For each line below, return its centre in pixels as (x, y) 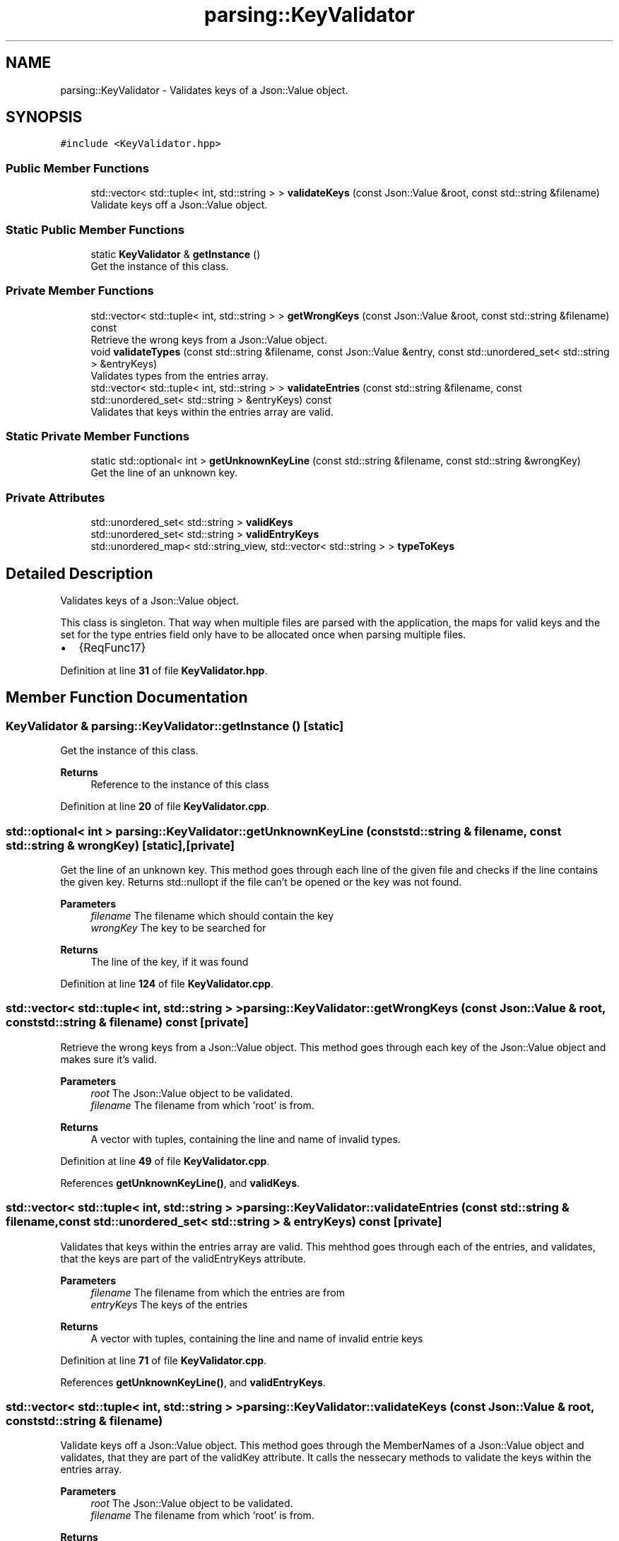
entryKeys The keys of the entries (169, 1304)
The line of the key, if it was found (170, 962)
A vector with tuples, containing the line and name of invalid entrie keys (257, 1338)
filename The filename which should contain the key (212, 916)
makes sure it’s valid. (109, 1059)
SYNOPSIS (44, 117)
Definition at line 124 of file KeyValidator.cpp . (167, 984)
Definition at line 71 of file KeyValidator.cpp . (164, 1360)
